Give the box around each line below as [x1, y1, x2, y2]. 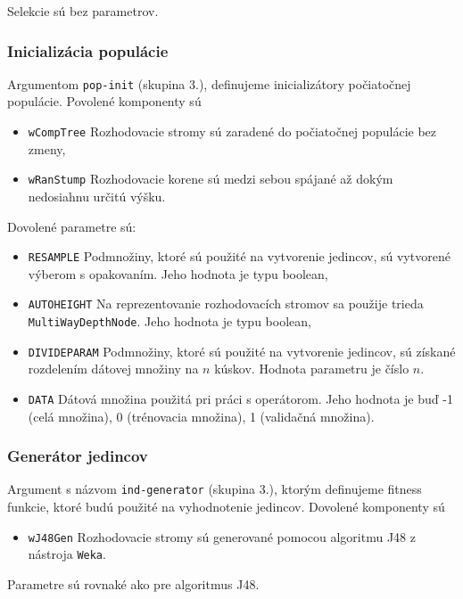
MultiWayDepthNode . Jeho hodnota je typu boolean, [28, 312, 311, 331]
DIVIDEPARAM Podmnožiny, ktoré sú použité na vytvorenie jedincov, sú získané [28, 341, 456, 360]
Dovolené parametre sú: [7, 217, 136, 235]
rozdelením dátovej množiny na [28, 359, 199, 378]
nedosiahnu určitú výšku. [28, 186, 166, 205]
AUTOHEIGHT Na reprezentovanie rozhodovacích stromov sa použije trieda [28, 294, 424, 313]
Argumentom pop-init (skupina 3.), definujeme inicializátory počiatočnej [7, 74, 411, 93]
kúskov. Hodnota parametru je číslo [214, 359, 409, 378]
